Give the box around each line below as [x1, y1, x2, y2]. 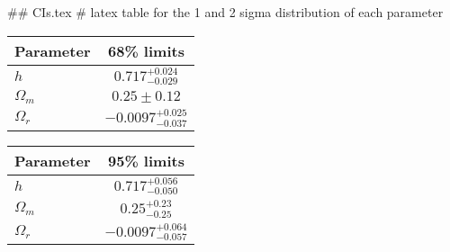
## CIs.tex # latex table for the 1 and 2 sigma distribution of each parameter [7, 3, 444, 21]
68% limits [108, 40, 184, 61]
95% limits [108, 149, 184, 171]
